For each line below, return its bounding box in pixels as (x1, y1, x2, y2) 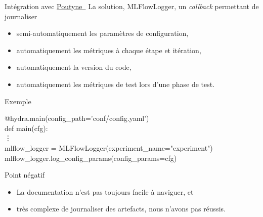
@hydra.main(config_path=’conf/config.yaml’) (5, 113, 149, 123)
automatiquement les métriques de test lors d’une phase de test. (16, 78, 215, 89)
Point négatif (5, 169, 45, 180)
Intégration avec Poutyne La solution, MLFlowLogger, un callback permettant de (5, 1, 259, 11)
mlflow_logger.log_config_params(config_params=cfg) (5, 152, 177, 163)
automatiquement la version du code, (16, 62, 131, 72)
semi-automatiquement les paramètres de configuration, (16, 28, 189, 38)
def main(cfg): (5, 122, 48, 133)
